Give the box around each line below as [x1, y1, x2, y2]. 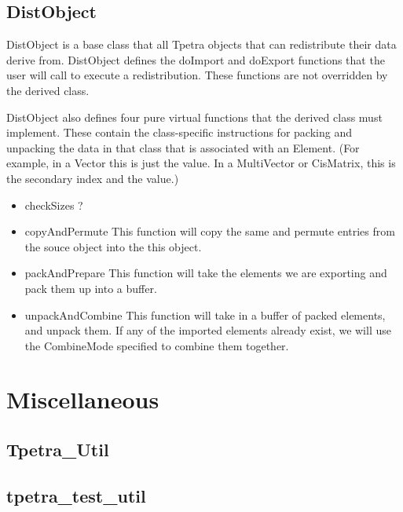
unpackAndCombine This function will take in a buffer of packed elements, [24, 306, 386, 323]
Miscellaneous [6, 383, 159, 415]
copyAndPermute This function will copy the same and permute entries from [24, 223, 395, 240]
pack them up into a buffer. [24, 280, 157, 296]
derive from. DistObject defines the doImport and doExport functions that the [6, 51, 385, 68]
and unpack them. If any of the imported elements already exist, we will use [24, 322, 391, 338]
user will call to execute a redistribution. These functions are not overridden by [6, 67, 388, 83]
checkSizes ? [24, 196, 83, 213]
